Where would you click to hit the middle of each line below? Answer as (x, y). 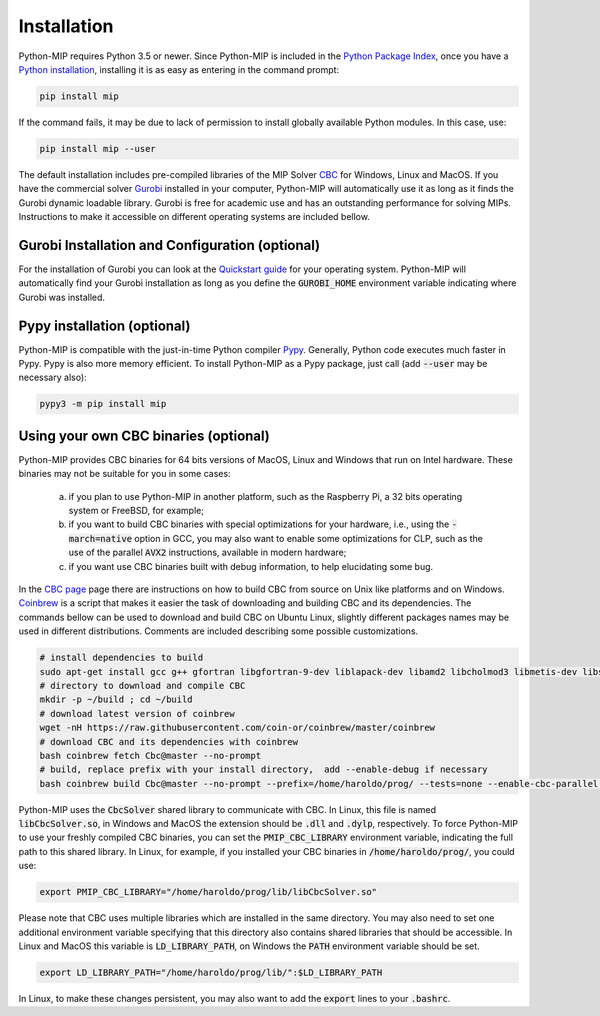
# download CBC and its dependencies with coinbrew (169, 741)
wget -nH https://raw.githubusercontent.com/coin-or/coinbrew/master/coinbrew (237, 728)
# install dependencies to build (121, 658)
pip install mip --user (98, 148)
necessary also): (52, 377)
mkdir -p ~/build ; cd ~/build (116, 699)
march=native (100, 538)
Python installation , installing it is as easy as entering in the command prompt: (179, 69)
